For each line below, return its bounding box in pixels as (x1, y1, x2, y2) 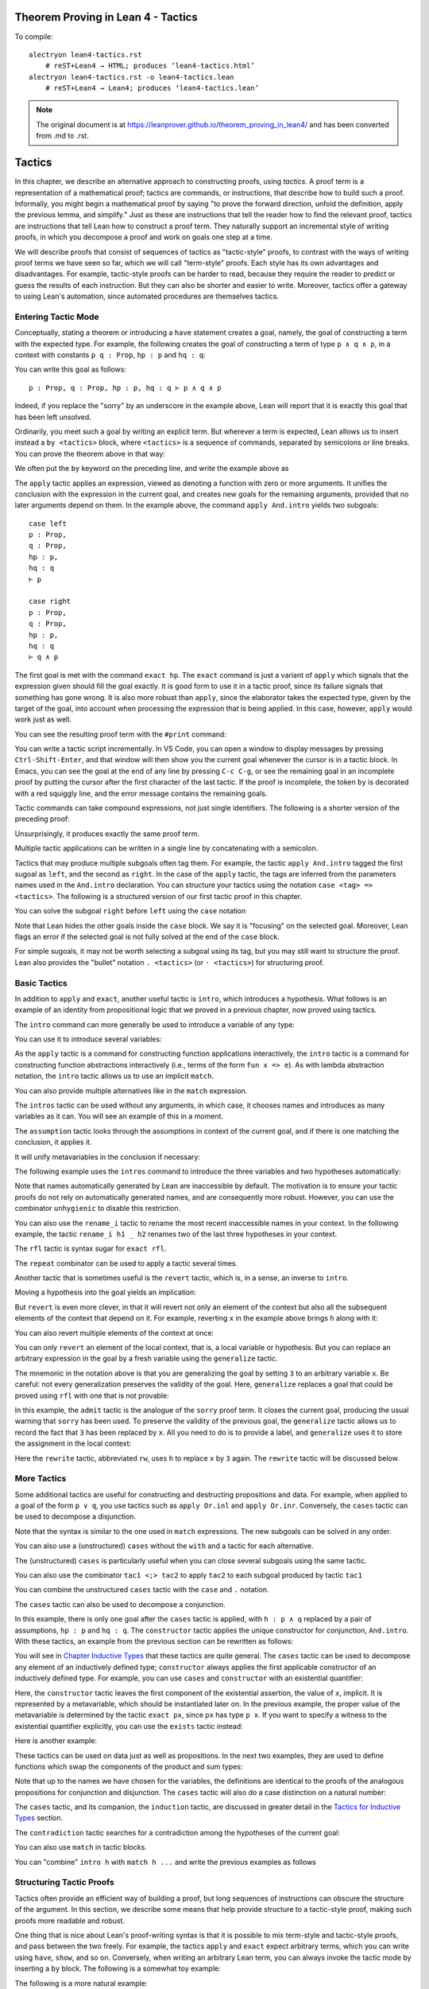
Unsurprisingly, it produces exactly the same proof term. (14, 828, 200, 839)
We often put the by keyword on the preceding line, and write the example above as (14, 464, 289, 473)
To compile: (14, 32, 53, 41)
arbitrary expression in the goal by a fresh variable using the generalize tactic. (14, 1353, 278, 1364)
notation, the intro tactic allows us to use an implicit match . (14, 1071, 214, 1081)
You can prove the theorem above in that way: (14, 449, 166, 458)
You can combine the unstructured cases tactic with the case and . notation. (14, 1585, 269, 1594)
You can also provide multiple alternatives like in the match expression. (14, 1086, 248, 1096)
